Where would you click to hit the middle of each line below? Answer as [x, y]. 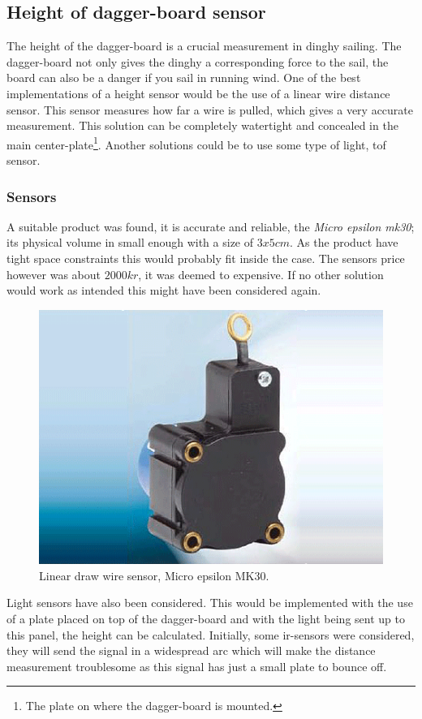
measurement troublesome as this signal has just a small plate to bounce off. [197, 666]
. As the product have [344, 242]
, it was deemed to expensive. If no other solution [261, 274]
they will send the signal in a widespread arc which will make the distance [191, 650]
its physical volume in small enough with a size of [130, 242]
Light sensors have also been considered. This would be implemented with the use [210, 603]
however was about [54, 274]
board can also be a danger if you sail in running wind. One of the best [184, 77]
